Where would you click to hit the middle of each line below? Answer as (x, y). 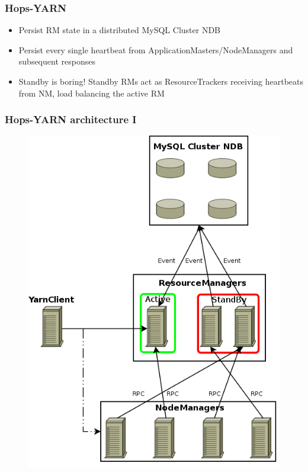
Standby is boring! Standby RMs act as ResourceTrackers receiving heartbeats (161, 81)
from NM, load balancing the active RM (92, 93)
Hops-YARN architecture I (71, 119)
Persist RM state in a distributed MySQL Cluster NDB (119, 30)
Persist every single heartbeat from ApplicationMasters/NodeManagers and (156, 49)
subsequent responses (57, 61)
